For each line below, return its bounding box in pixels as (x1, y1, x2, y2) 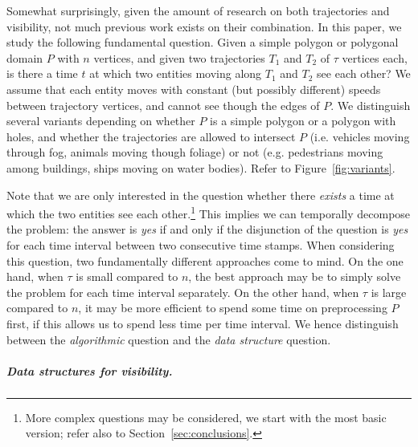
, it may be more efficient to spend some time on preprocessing (78, 299, 387, 316)
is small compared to (76, 268, 178, 285)
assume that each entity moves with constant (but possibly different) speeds (6, 80, 381, 97)
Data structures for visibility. (6, 362, 173, 379)
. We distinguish (330, 96, 411, 113)
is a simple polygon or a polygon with (210, 112, 396, 129)
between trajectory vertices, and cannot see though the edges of (6, 96, 320, 113)
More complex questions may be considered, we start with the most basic (25, 408, 387, 425)
